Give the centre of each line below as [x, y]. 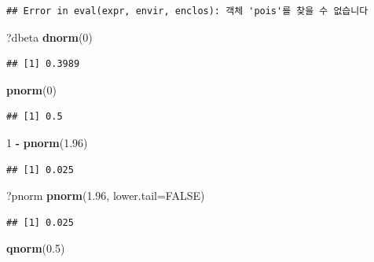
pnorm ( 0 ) [31, 89]
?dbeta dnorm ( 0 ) [49, 37]
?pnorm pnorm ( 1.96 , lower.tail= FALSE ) [106, 196]
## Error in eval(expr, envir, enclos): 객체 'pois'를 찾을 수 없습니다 [187, 11]
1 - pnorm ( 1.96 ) [47, 142]
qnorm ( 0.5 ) [36, 248]
